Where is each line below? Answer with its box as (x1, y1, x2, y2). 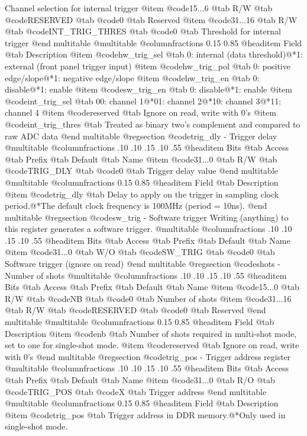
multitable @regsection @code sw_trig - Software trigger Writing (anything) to (5, 211, 289, 223)
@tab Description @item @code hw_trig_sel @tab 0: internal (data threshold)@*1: (5, 48, 303, 61)
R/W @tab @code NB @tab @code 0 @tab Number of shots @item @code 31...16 (5, 292, 292, 304)
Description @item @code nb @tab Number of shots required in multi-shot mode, (5, 327, 297, 339)
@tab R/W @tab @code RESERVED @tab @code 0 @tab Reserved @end (5, 304, 266, 316)
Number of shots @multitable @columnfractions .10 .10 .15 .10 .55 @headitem (5, 269, 287, 281)
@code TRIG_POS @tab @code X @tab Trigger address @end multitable (5, 385, 267, 397)
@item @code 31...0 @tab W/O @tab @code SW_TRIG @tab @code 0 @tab (5, 246, 275, 258)
